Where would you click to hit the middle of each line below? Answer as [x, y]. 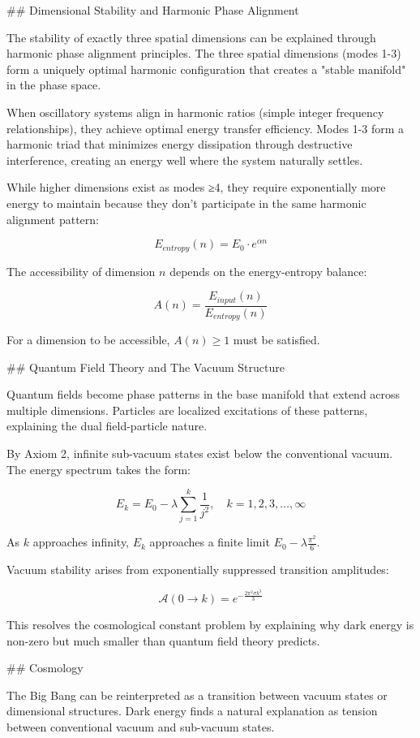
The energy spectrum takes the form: [99, 469]
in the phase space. [54, 85]
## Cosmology [45, 668]
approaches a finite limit [210, 542]
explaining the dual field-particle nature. [107, 426]
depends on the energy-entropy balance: [268, 271]
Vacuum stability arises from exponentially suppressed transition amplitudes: [198, 570]
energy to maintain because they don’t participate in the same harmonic [186, 203]
